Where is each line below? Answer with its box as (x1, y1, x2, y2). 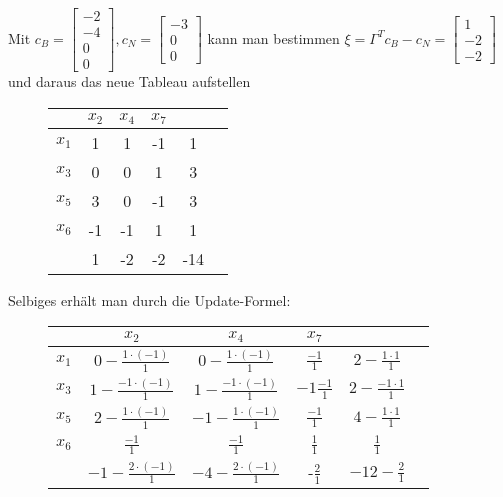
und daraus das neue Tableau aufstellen (8, 71, 251, 92)
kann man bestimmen (207, 27, 340, 48)
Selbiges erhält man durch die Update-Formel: (8, 289, 291, 310)
